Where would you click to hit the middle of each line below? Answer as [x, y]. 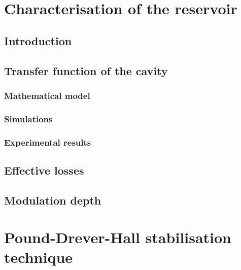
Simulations [28, 119]
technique [39, 257]
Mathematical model [47, 95]
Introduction [38, 40]
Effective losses [44, 170]
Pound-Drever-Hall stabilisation [118, 237]
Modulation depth [53, 200]
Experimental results [48, 142]
